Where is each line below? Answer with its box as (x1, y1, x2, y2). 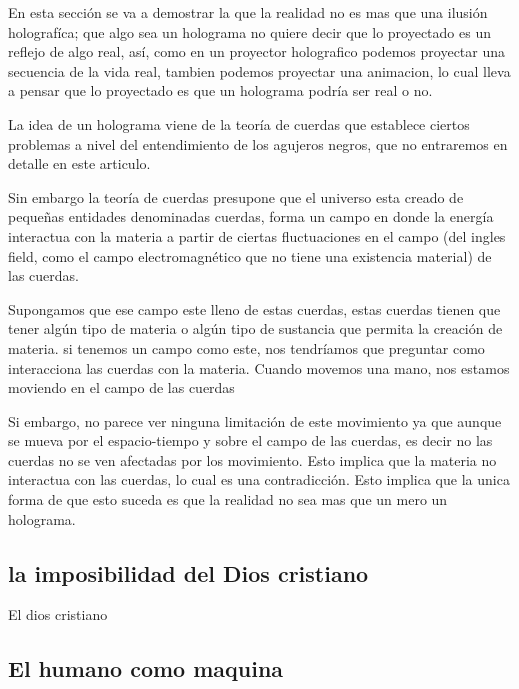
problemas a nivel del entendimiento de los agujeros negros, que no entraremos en (8, 133, 508, 154)
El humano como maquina (8, 653, 284, 684)
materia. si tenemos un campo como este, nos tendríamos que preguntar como (8, 337, 485, 358)
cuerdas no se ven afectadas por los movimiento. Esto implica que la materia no (8, 449, 497, 470)
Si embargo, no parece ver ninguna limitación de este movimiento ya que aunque (8, 410, 502, 431)
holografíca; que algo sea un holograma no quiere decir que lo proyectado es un (8, 21, 491, 42)
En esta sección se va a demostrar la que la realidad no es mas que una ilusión (8, 2, 488, 22)
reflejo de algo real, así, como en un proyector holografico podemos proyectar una (8, 41, 506, 62)
